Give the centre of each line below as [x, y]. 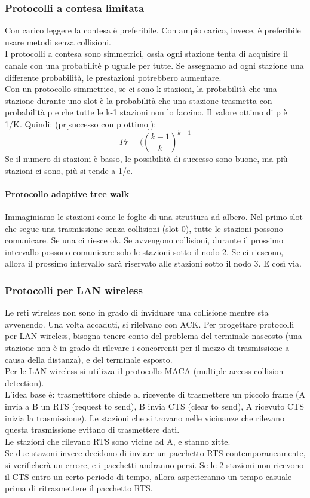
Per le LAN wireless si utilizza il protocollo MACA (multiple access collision [144, 371]
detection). [24, 382]
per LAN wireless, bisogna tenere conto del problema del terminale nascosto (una [154, 336]
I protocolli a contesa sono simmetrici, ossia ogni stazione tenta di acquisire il [146, 54]
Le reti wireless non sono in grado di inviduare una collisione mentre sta [137, 312]
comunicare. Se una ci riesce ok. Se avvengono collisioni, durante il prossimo [144, 240]
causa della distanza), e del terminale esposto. [89, 359]
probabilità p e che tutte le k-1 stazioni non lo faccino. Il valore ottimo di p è [146, 112]
